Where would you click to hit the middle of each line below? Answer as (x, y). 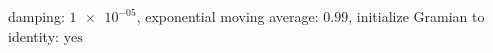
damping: (36, 16)
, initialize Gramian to (416, 16)
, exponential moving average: (227, 16)
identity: (33, 35)
